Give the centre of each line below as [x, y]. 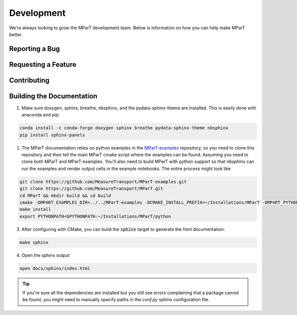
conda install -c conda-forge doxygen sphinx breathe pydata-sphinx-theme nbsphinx [124, 128]
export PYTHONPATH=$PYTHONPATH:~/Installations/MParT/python [95, 216]
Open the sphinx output [46, 255]
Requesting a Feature [43, 64]
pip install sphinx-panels [52, 135]
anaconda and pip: [41, 115]
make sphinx [34, 242]
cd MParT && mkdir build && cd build [65, 195]
